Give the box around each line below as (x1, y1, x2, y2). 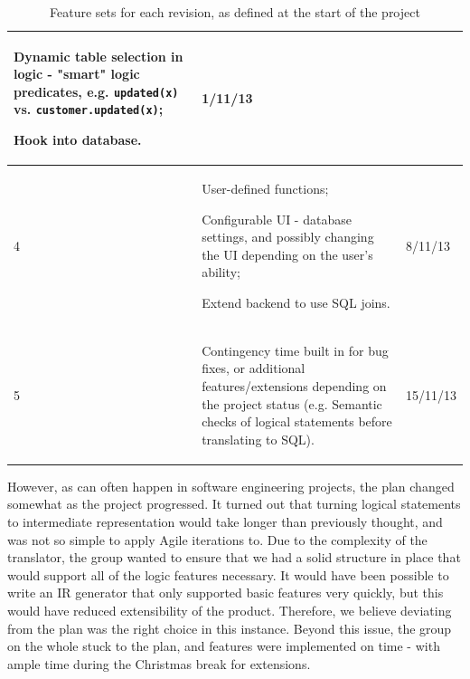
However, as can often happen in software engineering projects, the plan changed (7, 476, 455, 495)
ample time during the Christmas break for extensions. (7, 654, 311, 673)
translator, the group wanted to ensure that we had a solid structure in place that (7, 548, 461, 567)
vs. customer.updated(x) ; (14, 100, 164, 119)
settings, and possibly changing (202, 227, 374, 246)
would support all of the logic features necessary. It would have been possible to (7, 565, 449, 584)
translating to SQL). (202, 429, 315, 448)
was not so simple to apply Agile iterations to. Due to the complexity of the (7, 530, 428, 549)
